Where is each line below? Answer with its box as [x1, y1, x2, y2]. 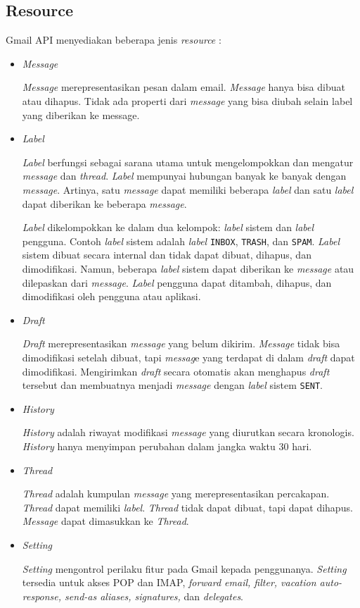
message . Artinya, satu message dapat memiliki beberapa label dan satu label [22, 182, 354, 197]
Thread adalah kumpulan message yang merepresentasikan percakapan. [22, 486, 330, 501]
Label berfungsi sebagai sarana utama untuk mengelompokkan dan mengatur [22, 154, 354, 169]
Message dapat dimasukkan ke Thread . [22, 514, 189, 528]
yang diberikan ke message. [22, 107, 140, 122]
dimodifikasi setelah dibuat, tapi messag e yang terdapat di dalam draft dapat [22, 349, 355, 364]
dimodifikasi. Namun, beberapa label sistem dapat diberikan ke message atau [22, 261, 354, 275]
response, [22, 588, 62, 603]
